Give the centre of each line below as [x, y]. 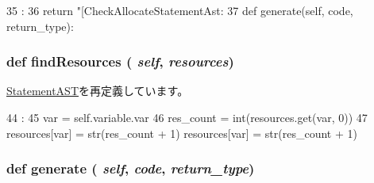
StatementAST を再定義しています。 [98, 91]
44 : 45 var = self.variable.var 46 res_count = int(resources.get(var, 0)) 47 [187, 117]
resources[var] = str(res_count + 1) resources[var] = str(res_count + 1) [182, 133]
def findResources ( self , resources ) [120, 61]
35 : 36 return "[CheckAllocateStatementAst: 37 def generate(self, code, [180, 10]
